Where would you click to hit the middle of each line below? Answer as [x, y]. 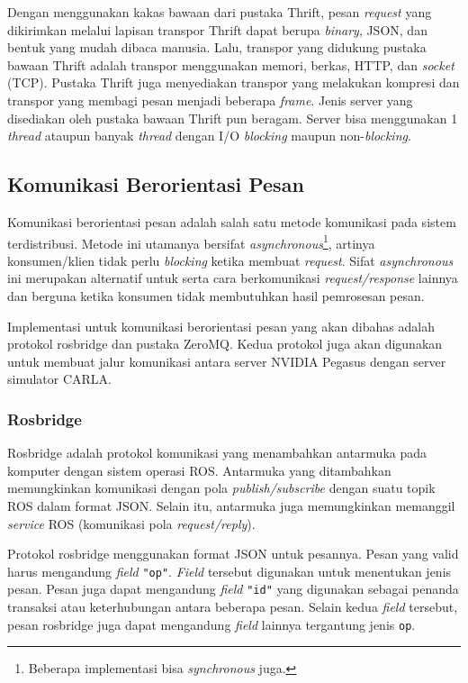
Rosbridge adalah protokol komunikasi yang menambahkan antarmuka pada [217, 453]
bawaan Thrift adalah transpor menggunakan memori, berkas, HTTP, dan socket [231, 64]
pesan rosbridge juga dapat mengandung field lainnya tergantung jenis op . [211, 624]
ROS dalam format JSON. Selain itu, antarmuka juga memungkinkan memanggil [231, 505]
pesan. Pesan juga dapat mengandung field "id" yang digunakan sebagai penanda [233, 589]
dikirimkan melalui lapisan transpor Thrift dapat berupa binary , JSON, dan [217, 29]
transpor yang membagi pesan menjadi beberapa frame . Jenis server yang [210, 100]
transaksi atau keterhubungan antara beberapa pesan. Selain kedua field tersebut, [233, 607]
